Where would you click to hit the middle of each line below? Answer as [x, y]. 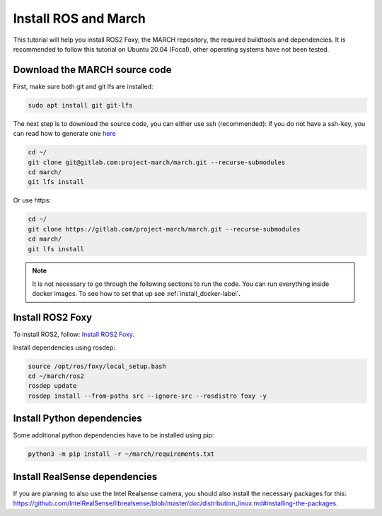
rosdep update [52, 386]
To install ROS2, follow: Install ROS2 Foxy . [74, 334]
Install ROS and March [80, 18]
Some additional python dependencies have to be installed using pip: [114, 435]
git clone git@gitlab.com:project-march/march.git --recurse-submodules [157, 162]
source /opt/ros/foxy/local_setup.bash [97, 366]
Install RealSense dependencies [85, 477]
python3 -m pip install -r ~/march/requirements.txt [121, 454]
